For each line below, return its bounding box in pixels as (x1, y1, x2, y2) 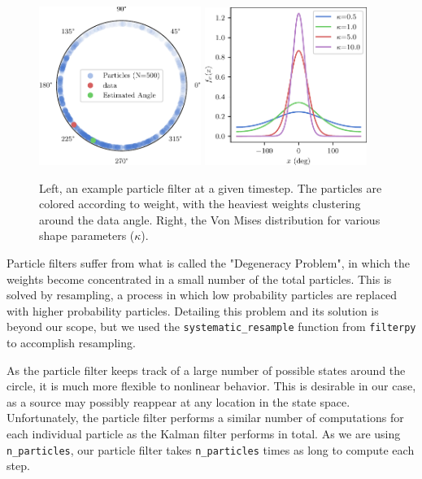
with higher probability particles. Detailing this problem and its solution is (7, 302, 379, 319)
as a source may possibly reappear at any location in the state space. (7, 393, 350, 410)
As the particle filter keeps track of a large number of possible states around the (7, 361, 406, 378)
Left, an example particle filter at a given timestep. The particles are (39, 179, 382, 196)
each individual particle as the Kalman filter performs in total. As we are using (7, 425, 401, 442)
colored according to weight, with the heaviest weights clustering (39, 195, 361, 212)
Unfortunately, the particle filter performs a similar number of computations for (7, 409, 404, 426)
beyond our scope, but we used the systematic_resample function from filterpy (7, 318, 416, 335)
